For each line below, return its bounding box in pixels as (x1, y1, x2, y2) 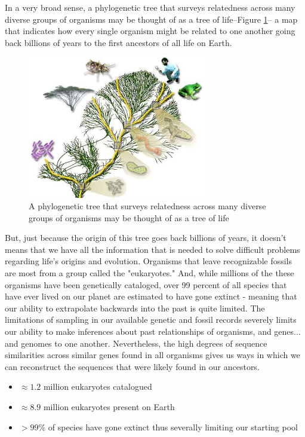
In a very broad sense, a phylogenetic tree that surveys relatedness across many (5, 1, 295, 13)
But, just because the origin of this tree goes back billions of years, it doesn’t (5, 231, 286, 244)
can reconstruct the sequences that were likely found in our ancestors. (5, 360, 260, 372)
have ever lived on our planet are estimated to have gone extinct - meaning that (5, 290, 297, 302)
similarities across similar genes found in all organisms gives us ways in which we (5, 349, 300, 361)
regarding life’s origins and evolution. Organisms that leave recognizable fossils (5, 255, 292, 267)
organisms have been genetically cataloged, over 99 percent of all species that (5, 278, 287, 291)
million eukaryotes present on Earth (43, 401, 175, 412)
